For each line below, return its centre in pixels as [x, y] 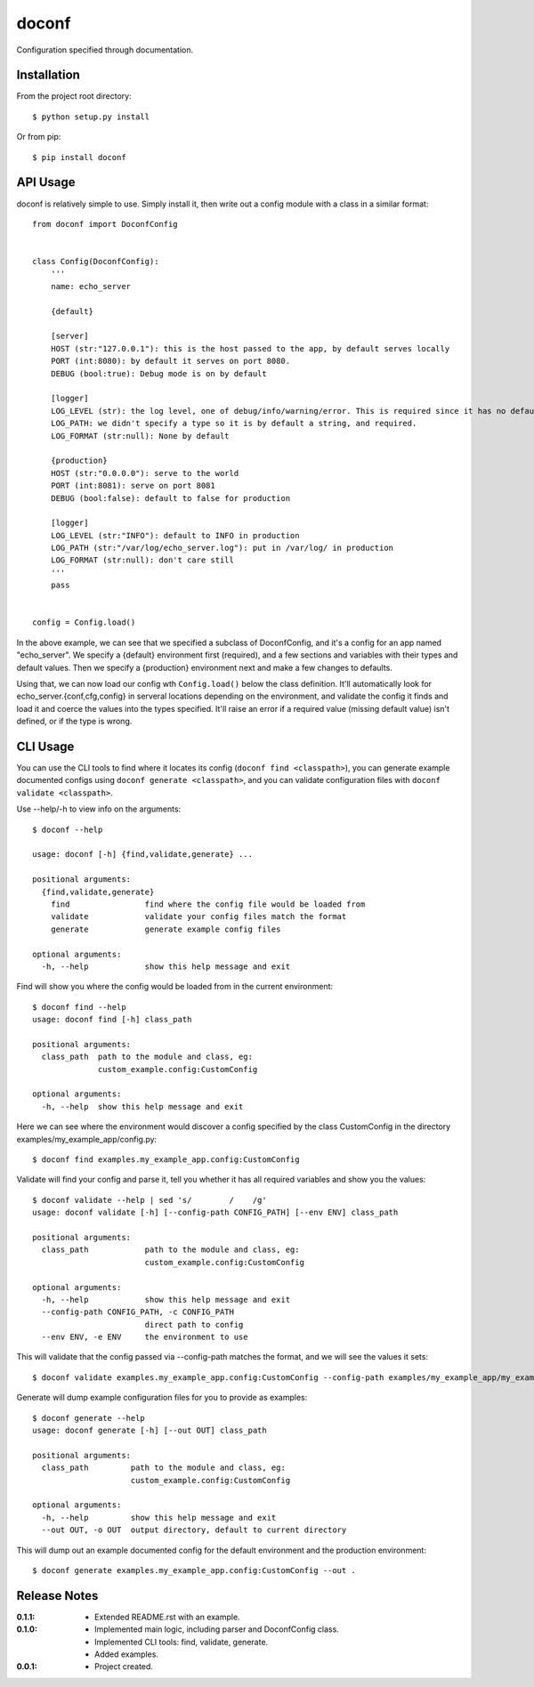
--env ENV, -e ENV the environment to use [145, 1337]
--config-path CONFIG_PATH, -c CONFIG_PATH [138, 1312]
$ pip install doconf [79, 157]
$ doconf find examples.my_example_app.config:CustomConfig [166, 1160]
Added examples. [127, 1654]
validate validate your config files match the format [198, 917]
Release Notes [57, 1596]
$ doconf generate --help [89, 1418]
